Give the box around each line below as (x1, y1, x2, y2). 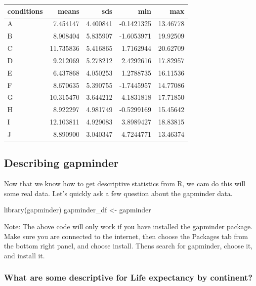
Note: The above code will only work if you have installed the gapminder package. (4, 221, 253, 232)
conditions (7, 5, 43, 16)
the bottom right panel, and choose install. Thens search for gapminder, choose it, (4, 241, 253, 251)
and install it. (4, 250, 45, 260)
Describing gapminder (4, 155, 119, 170)
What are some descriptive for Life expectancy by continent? (4, 271, 253, 284)
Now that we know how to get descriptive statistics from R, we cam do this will (4, 178, 246, 189)
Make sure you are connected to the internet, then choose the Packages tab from (4, 231, 248, 241)
